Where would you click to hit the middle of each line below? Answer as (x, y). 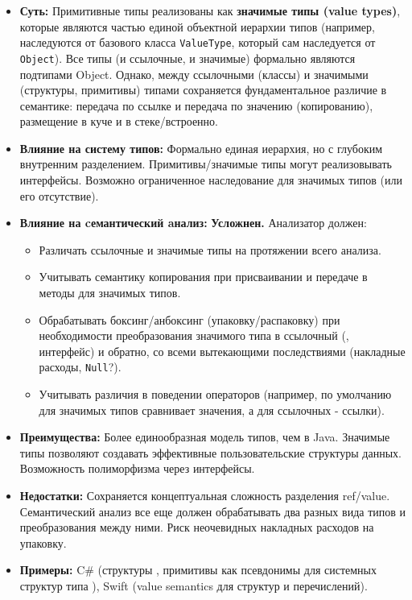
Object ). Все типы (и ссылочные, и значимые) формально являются (187, 58)
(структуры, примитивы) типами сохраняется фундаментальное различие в (203, 90)
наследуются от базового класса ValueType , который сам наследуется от (198, 42)
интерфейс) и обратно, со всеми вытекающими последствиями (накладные (222, 351)
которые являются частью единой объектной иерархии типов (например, (197, 26)
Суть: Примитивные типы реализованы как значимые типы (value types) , (210, 10)
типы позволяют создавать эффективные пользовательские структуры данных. (210, 452)
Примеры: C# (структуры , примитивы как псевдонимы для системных (198, 570)
